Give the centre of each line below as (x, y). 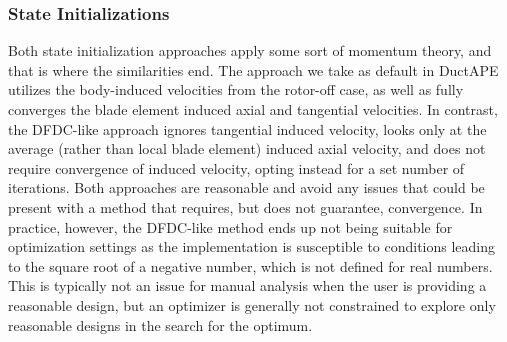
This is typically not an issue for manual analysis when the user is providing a (247, 285)
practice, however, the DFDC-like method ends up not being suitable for (230, 226)
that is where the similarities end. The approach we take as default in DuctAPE (253, 69)
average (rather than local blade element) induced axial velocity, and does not (247, 148)
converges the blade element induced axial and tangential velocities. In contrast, (253, 109)
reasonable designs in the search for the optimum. (160, 324)
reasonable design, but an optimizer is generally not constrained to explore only (252, 304)
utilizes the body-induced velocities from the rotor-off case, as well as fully (236, 89)
